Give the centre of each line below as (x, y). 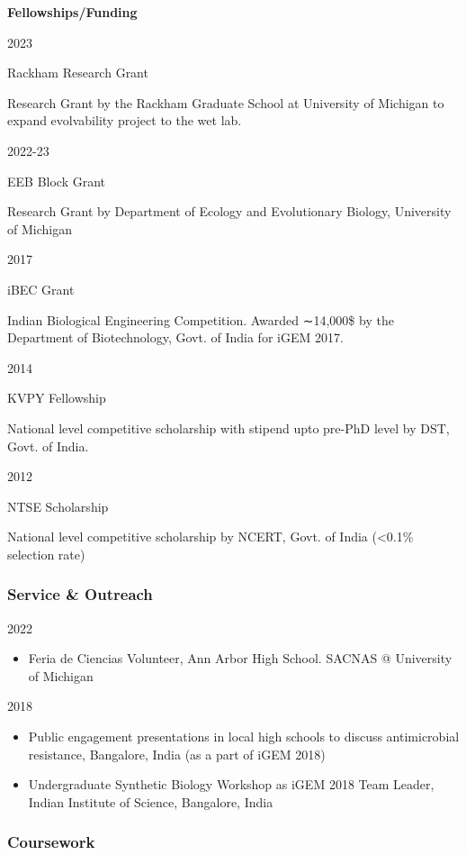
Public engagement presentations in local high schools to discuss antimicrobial (244, 737)
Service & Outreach (80, 594)
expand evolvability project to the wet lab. (125, 120)
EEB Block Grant (57, 181)
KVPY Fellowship (57, 398)
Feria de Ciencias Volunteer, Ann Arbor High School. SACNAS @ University (240, 658)
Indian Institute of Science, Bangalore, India (151, 801)
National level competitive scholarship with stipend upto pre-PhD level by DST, (229, 427)
